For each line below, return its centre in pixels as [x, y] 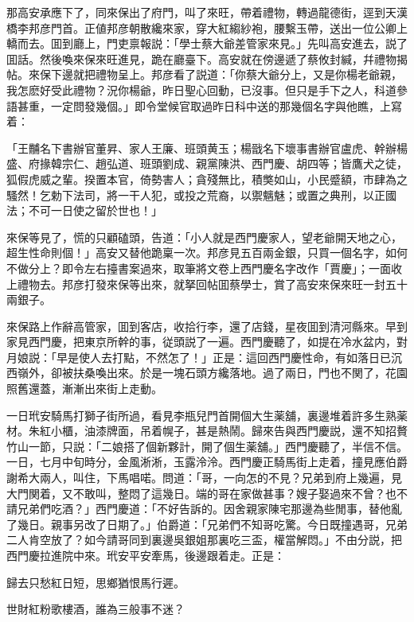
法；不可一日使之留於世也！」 [84, 210]
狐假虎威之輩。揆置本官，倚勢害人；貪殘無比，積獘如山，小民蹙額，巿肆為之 [207, 179]
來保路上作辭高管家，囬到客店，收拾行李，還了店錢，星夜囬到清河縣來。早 [201, 326]
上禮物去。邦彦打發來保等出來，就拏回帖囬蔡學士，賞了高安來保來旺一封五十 [207, 284]
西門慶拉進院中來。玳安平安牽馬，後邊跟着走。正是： [146, 555]
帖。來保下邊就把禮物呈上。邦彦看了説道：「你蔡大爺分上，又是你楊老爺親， [204, 74]
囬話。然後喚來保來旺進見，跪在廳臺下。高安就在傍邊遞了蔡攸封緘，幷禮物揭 [207, 58]
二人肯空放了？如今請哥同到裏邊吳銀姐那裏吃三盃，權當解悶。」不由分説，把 [204, 540]
